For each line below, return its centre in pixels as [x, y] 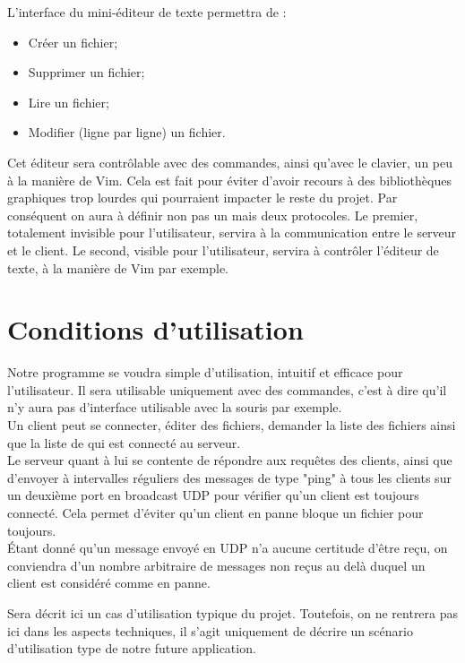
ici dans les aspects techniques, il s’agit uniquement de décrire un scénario [210, 630]
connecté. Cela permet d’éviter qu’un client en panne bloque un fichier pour [215, 512]
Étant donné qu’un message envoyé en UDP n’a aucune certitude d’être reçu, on [228, 548]
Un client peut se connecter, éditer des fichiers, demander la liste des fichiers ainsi [232, 425]
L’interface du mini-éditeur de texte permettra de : [147, 12]
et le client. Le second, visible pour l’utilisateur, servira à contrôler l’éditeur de [223, 250]
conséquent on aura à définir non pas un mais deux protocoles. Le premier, [213, 215]
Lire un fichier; [69, 102]
